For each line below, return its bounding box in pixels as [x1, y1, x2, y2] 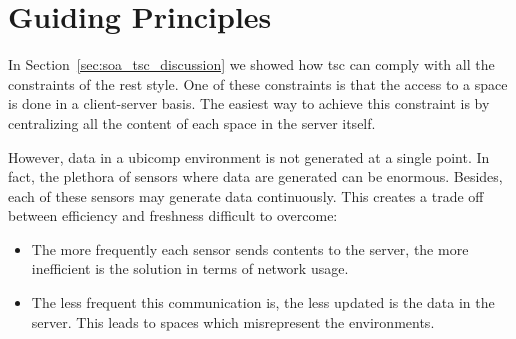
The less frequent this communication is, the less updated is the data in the [31, 292, 495, 313]
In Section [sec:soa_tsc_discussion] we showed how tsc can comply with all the [8, 54, 495, 75]
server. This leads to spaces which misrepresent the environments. [31, 311, 435, 332]
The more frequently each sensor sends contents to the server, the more [31, 238, 469, 259]
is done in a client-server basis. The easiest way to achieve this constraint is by [8, 93, 490, 114]
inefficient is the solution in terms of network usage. [31, 258, 349, 279]
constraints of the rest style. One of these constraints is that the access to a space [8, 73, 508, 94]
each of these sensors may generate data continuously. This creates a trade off [8, 185, 484, 206]
